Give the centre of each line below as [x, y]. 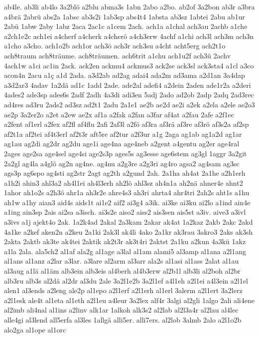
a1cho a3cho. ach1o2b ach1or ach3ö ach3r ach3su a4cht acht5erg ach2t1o [115, 46]
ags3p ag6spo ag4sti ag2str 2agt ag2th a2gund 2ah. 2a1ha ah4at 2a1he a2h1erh [125, 173]
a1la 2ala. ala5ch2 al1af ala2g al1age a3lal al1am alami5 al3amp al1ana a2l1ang [125, 251]
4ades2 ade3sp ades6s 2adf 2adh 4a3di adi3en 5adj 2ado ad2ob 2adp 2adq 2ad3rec [129, 95]
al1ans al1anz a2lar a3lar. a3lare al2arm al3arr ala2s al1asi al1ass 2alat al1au [122, 261]
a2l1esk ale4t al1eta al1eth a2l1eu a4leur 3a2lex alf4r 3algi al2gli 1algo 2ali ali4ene [129, 300]
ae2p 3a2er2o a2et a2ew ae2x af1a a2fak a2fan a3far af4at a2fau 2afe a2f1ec [119, 114]
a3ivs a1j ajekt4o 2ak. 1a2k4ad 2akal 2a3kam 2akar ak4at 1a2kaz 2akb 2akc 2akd [129, 222]
